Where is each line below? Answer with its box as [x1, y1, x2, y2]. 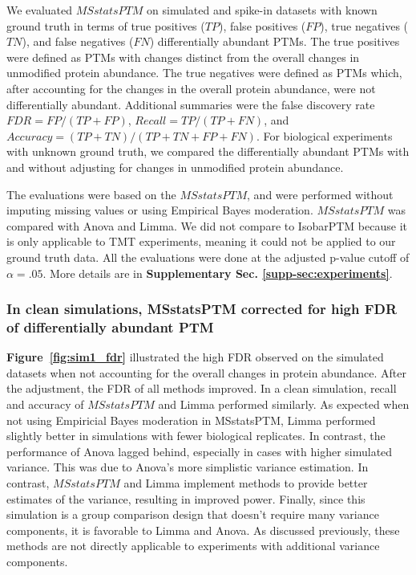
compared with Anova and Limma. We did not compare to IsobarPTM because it [6, 217, 407, 234]
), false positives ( [218, 17, 306, 34]
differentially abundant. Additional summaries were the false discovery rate [6, 96, 375, 112]
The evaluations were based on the [6, 186, 176, 202]
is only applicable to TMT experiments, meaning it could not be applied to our [6, 233, 396, 250]
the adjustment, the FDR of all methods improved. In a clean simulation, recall [6, 380, 397, 397]
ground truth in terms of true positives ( [6, 17, 205, 34]
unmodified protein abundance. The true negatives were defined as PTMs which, [6, 64, 402, 81]
